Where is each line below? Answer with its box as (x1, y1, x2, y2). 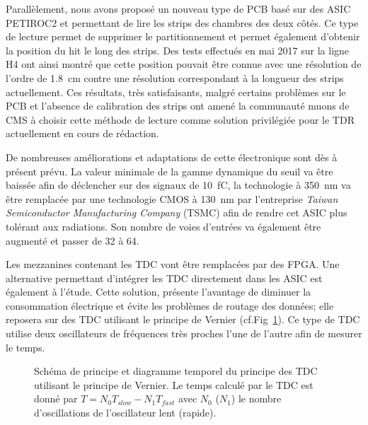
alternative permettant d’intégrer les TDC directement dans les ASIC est (6, 270, 323, 285)
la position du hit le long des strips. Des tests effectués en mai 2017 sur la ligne (6, 42, 350, 57)
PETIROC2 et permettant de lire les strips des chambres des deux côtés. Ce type (6, 15, 359, 30)
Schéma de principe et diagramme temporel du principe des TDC (34, 363, 318, 378)
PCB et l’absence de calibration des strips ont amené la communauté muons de (6, 98, 350, 113)
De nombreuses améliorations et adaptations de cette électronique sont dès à (6, 149, 338, 164)
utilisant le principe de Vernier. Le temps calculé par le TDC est (34, 377, 314, 392)
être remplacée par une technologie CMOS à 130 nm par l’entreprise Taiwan (6, 191, 338, 206)
